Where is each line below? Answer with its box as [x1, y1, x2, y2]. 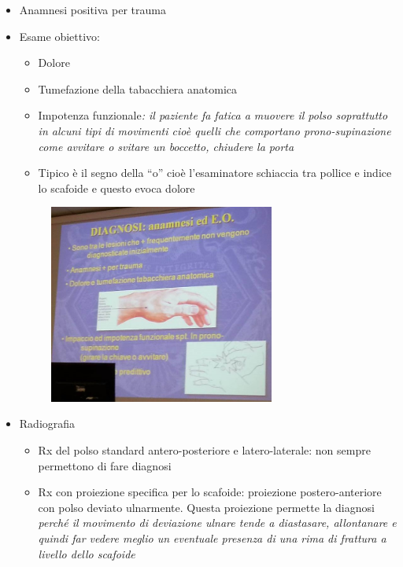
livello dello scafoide [38, 545, 135, 561]
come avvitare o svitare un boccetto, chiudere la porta [38, 138, 294, 154]
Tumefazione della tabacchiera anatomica [38, 80, 238, 97]
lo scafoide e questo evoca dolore [38, 179, 195, 196]
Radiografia [19, 415, 76, 432]
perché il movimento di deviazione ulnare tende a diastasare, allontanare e [38, 514, 397, 531]
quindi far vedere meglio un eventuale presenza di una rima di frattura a [38, 529, 386, 546]
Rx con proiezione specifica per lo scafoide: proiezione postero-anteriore [38, 484, 382, 500]
